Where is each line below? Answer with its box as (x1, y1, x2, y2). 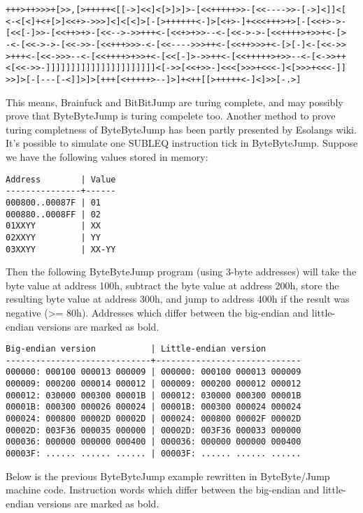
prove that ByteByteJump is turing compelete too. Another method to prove (6, 108, 336, 123)
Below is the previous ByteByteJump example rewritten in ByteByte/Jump (6, 468, 330, 483)
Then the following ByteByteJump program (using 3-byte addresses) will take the (6, 264, 357, 279)
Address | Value (6, 174, 116, 185)
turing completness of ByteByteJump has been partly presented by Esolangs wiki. (6, 122, 357, 136)
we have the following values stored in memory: (6, 149, 208, 164)
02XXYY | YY (6, 232, 101, 243)
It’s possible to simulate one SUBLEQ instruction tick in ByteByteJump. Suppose (6, 136, 358, 150)
